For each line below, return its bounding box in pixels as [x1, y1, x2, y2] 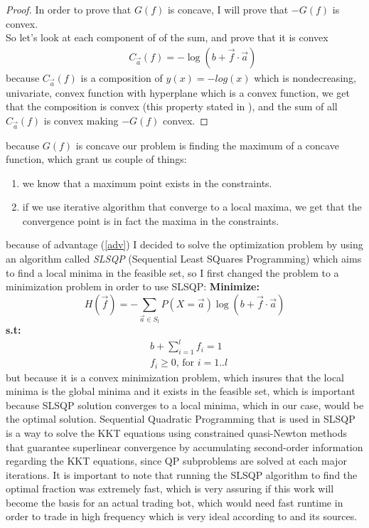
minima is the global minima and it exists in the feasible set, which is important [6, 384, 355, 398]
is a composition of [80, 70, 163, 85]
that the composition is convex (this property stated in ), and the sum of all [6, 99, 338, 114]
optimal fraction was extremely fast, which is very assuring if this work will [6, 481, 334, 496]
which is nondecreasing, [254, 70, 356, 85]
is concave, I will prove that [167, 2, 289, 16]
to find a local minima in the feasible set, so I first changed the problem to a [6, 265, 339, 280]
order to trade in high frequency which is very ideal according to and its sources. [6, 509, 358, 524]
